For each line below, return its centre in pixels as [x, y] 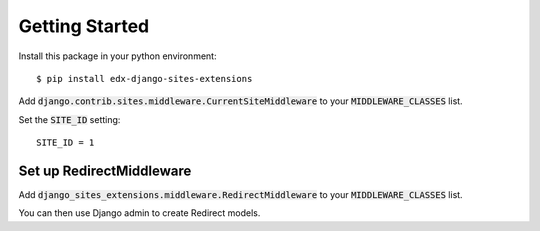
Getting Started [84, 26]
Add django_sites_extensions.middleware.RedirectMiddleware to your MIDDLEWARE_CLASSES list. [241, 195]
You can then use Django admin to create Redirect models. [139, 213]
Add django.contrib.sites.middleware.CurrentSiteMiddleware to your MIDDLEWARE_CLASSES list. [241, 101]
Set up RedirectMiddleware [105, 170]
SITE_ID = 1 [65, 143]
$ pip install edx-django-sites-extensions [144, 78]
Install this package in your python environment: [117, 56]
